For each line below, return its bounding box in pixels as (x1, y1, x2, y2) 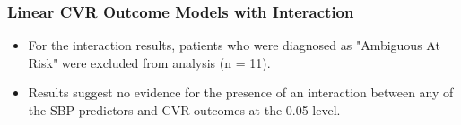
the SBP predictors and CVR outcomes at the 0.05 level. (28, 101, 341, 119)
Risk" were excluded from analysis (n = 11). (28, 53, 271, 71)
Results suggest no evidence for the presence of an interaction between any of (28, 83, 454, 102)
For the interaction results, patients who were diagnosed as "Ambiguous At (28, 36, 440, 54)
